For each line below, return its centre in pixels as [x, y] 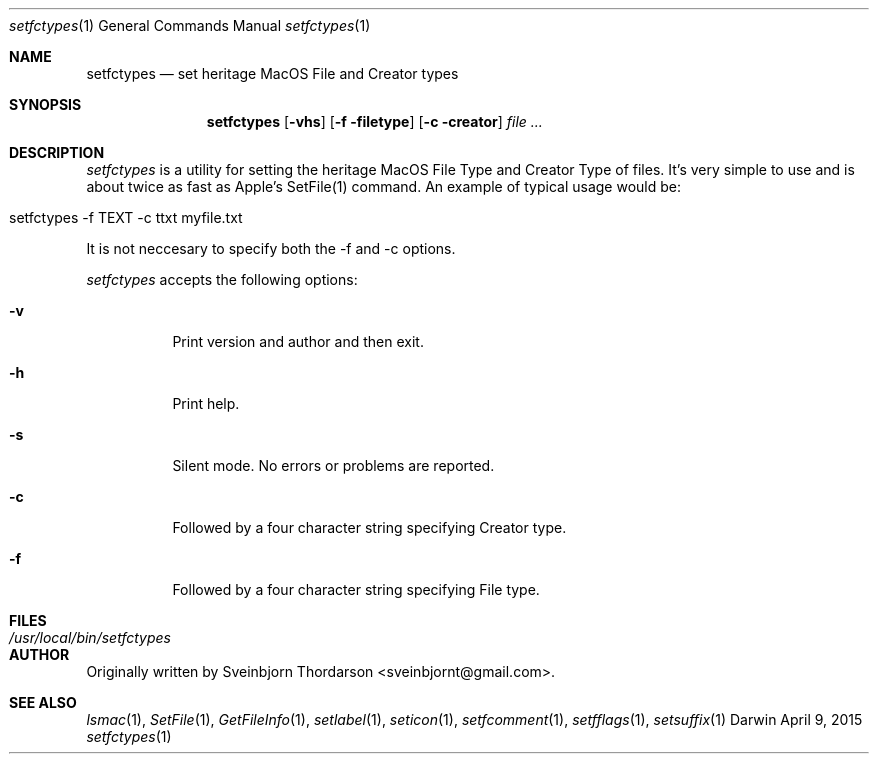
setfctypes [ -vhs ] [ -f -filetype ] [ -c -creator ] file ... [374, 121]
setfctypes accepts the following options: [222, 279]
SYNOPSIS [45, 104]
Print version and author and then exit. [298, 341]
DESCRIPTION [57, 152]
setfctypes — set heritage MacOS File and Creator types [272, 73]
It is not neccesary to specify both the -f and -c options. [271, 248]
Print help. [206, 403]
